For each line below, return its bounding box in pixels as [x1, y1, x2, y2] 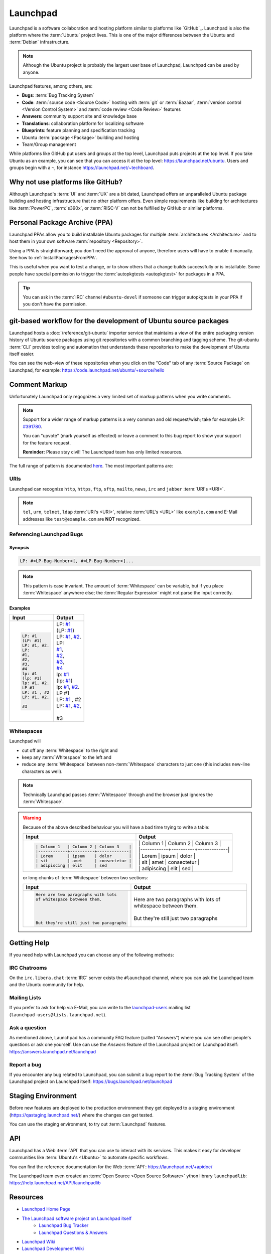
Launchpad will [9, 738, 41, 744]
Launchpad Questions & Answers [39, 1229, 108, 1235]
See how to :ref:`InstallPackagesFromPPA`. [9, 254, 98, 260]
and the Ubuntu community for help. [9, 982, 85, 988]
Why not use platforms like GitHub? [9, 178, 123, 186]
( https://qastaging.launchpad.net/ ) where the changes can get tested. [9, 1112, 154, 1118]
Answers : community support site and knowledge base [22, 113, 137, 119]
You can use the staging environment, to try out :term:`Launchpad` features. [9, 1121, 167, 1127]
